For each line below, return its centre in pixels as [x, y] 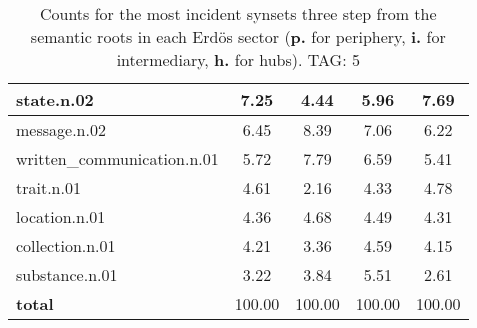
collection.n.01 [66, 245]
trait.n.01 [48, 187]
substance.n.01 [67, 274]
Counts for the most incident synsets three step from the [238, 13]
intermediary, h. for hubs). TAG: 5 [238, 59]
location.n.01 [61, 216]
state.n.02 [55, 99]
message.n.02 [61, 129]
